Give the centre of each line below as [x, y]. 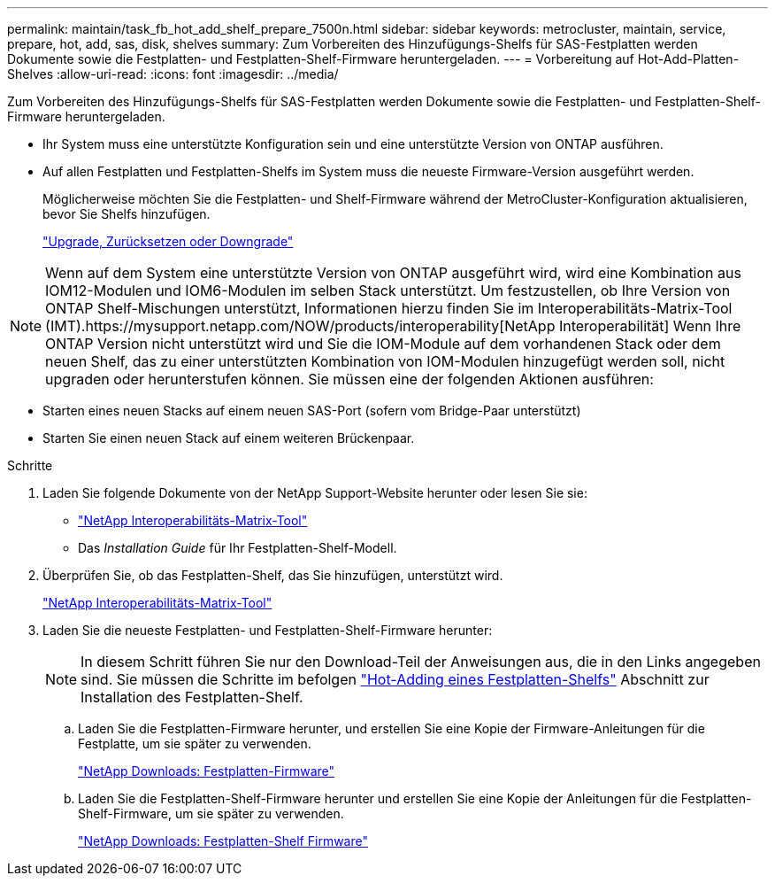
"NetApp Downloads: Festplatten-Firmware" [207, 771]
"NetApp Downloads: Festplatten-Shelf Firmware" [223, 841]
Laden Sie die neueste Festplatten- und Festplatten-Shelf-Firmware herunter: [268, 630]
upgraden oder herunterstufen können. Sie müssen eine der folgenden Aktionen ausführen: [349, 379]
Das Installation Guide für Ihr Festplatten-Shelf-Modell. [238, 548]
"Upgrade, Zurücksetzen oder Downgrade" [168, 241]
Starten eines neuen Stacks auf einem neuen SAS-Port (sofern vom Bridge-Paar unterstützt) [312, 411]
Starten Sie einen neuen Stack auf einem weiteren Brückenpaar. [229, 438]
